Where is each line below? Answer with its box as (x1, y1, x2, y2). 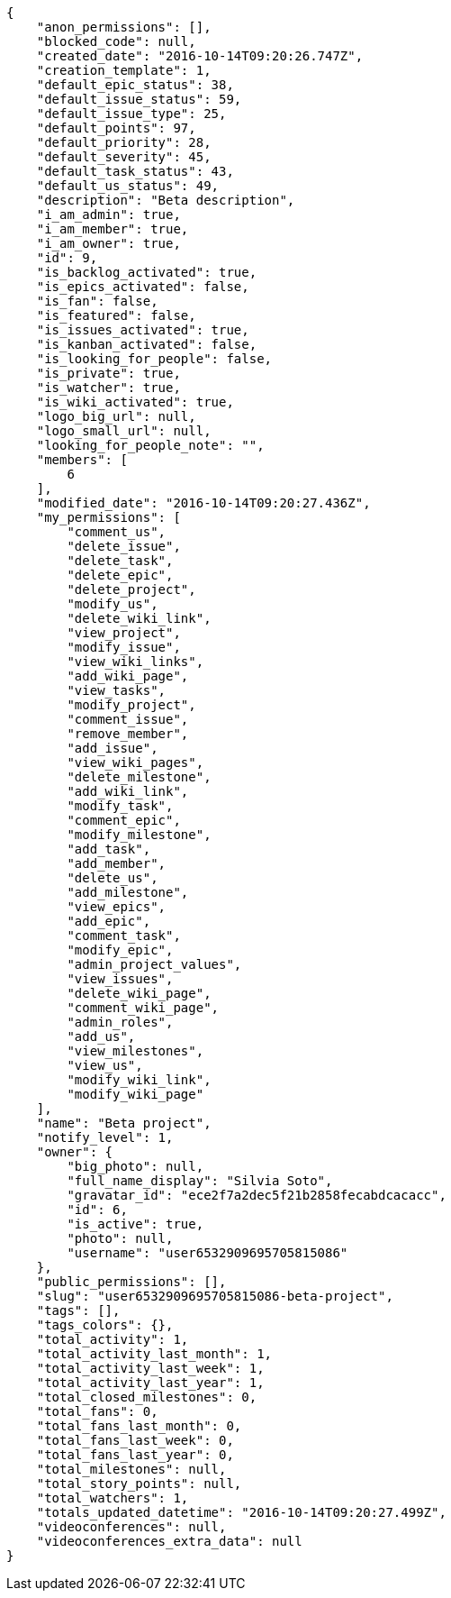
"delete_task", (67, 553, 174, 568)
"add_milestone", (67, 885, 189, 899)
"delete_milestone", (67, 770, 212, 784)
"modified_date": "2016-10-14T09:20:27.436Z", (36, 496, 371, 510)
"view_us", (67, 1058, 143, 1073)
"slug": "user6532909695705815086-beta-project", (36, 1289, 393, 1303)
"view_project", (67, 626, 181, 640)
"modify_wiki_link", (67, 1073, 212, 1087)
